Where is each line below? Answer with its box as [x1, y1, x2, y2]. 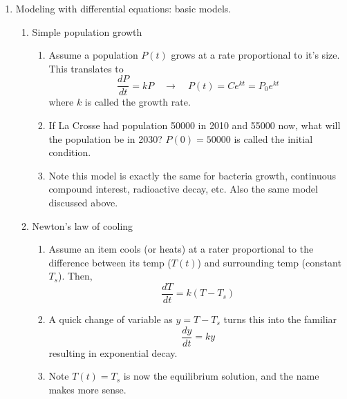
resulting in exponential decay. [48, 345, 178, 360]
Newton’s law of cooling [32, 218, 133, 233]
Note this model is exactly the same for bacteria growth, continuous [48, 168, 337, 182]
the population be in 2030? [48, 131, 162, 146]
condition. [48, 145, 91, 159]
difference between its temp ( [48, 255, 171, 269]
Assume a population [48, 48, 138, 62]
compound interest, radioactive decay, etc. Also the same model [48, 182, 318, 196]
